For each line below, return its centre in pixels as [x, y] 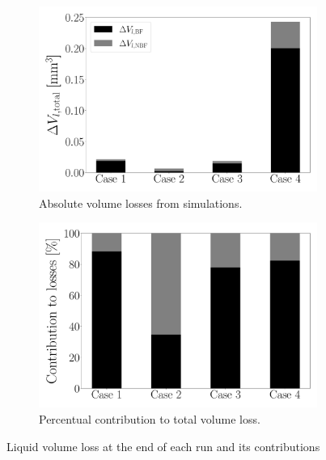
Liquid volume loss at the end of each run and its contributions [163, 446]
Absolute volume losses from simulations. [141, 203]
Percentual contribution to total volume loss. [150, 419]
